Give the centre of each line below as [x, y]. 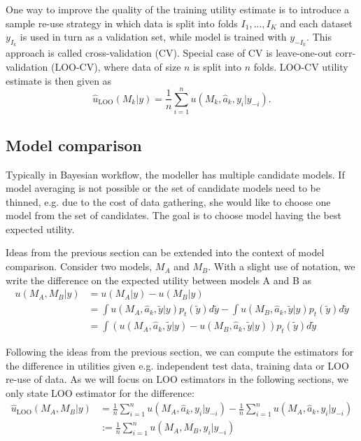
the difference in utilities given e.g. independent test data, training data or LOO [177, 365]
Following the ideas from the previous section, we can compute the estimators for [180, 351]
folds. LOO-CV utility [301, 66]
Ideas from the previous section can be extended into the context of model [165, 252]
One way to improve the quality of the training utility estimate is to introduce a [178, 9]
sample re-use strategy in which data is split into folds [122, 23]
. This [319, 37]
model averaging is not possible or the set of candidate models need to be [163, 188]
